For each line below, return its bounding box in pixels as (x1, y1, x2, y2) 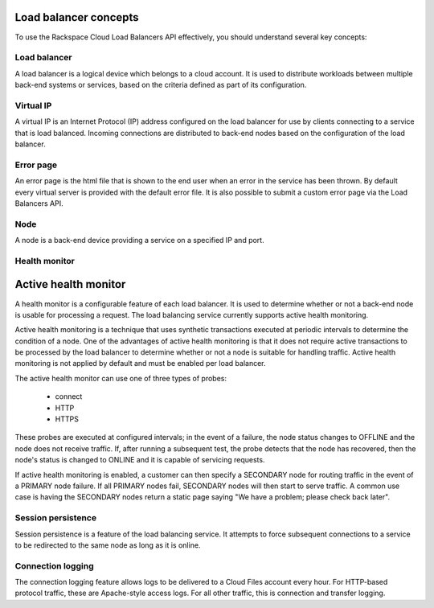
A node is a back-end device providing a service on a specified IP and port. (14, 236, 264, 245)
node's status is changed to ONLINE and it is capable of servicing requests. (14, 455, 265, 465)
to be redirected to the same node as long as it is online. (14, 540, 201, 550)
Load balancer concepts (14, 10, 140, 24)
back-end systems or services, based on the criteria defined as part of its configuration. (14, 80, 307, 90)
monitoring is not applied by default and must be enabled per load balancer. (14, 359, 266, 368)
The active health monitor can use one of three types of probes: (14, 373, 227, 383)
